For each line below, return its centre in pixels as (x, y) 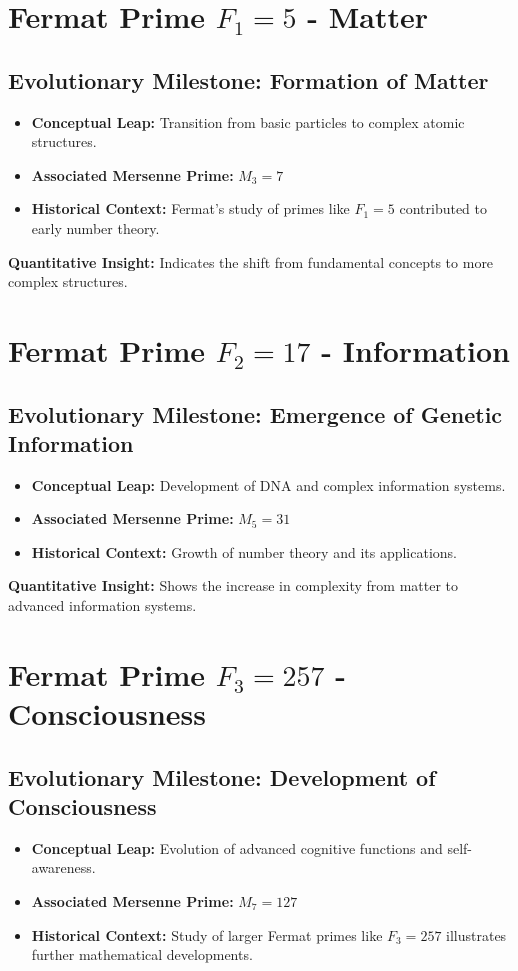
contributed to (443, 208)
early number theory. (95, 227)
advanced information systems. (102, 605)
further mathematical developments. (142, 954)
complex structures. (68, 281)
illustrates (476, 934)
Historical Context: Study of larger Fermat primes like (207, 934)
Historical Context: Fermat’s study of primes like (190, 208)
